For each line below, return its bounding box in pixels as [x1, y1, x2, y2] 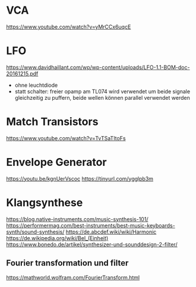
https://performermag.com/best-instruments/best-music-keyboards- [6, 222, 175, 229]
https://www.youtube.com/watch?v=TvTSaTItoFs [6, 134, 126, 141]
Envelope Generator [6, 156, 107, 169]
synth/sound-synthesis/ [6, 228, 65, 235]
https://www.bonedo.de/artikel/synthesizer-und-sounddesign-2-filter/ [6, 241, 178, 248]
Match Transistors [6, 115, 99, 128]
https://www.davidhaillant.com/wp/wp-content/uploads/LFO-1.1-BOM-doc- [6, 64, 190, 71]
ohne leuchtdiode [14, 81, 58, 89]
